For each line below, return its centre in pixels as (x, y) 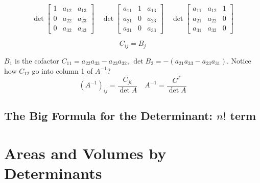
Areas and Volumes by (85, 153)
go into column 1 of (62, 70)
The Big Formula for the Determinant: (109, 116)
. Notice (239, 60)
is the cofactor (37, 60)
